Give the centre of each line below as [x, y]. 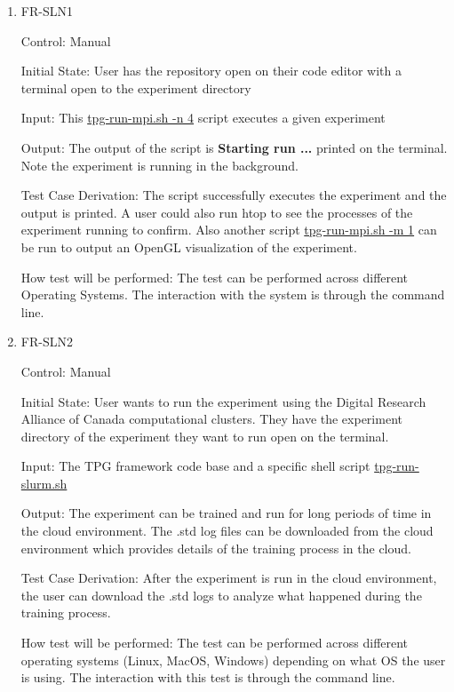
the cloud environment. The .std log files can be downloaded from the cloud [227, 531]
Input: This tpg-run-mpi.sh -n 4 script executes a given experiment [203, 118]
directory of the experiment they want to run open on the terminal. [205, 436]
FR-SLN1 [47, 11]
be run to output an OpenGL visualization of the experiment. [189, 247]
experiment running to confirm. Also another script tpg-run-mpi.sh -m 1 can [229, 230]
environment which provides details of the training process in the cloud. [216, 548]
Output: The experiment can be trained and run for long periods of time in [226, 513]
